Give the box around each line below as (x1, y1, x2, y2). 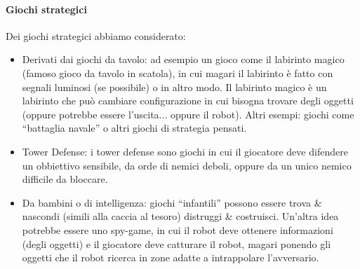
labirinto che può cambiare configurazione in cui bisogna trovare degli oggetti (22, 93, 354, 108)
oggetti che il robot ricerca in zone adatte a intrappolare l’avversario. (22, 250, 319, 265)
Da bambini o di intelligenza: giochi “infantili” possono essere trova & (22, 195, 322, 209)
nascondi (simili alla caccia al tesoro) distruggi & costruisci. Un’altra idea (22, 209, 339, 223)
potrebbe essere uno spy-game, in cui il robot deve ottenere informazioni (22, 222, 333, 237)
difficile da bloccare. (22, 172, 108, 186)
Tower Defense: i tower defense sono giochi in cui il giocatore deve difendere (22, 144, 348, 158)
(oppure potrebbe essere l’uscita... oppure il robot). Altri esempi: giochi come (22, 106, 354, 121)
